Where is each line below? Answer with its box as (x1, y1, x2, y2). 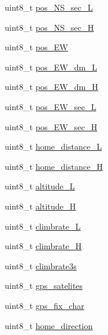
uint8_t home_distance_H (5, 160, 103, 172)
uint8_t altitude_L (5, 180, 75, 192)
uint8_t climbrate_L (5, 220, 81, 232)
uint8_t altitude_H (5, 199, 76, 212)
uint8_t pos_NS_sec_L (5, 1, 93, 13)
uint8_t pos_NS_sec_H (5, 21, 94, 33)
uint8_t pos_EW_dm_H (5, 80, 99, 93)
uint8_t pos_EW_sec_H (5, 120, 97, 133)
